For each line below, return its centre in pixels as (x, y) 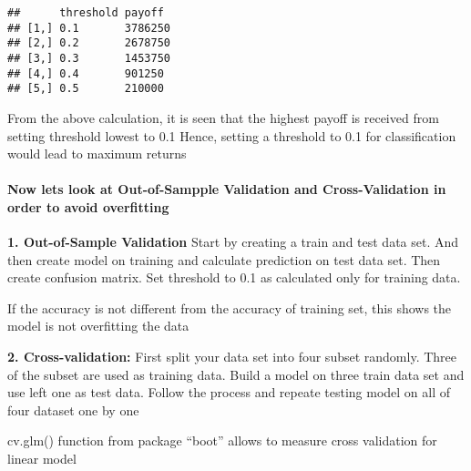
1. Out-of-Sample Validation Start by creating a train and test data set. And (233, 242)
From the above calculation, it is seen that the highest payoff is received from (223, 117)
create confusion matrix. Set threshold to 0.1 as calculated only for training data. (234, 277)
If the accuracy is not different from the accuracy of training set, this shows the (230, 307)
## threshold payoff (86, 13)
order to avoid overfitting (88, 206)
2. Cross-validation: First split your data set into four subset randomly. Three (232, 357)
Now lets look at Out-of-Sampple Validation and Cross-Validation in (227, 189)
